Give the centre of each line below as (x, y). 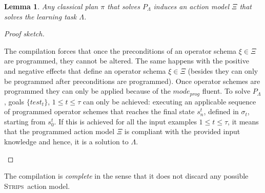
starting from (25, 121)
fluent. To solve (226, 91)
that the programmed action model (59, 131)
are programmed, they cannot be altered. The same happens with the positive (127, 61)
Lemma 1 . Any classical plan (51, 6)
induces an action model (191, 6)
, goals (14, 101)
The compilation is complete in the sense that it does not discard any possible (126, 176)
